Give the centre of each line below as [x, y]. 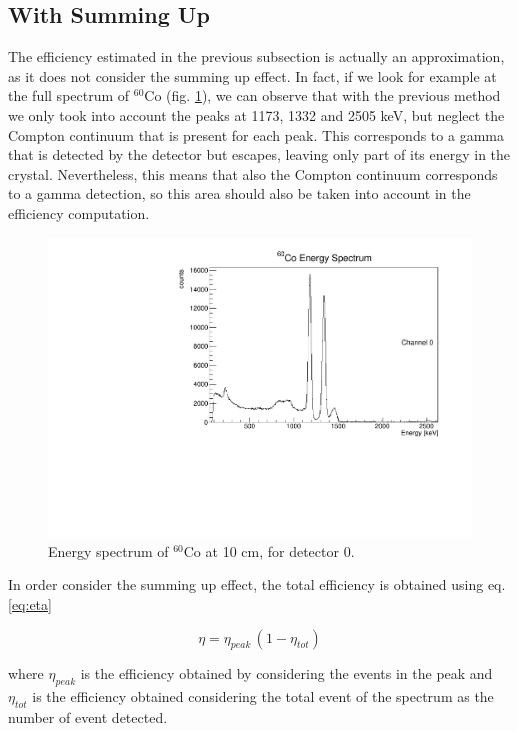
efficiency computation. [79, 212]
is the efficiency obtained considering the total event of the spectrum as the [263, 696]
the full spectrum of [69, 95]
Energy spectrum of [108, 550]
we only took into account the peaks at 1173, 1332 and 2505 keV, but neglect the [256, 114]
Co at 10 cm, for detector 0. [269, 550]
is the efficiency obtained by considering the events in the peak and [286, 673]
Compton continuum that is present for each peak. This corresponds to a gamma [256, 134]
